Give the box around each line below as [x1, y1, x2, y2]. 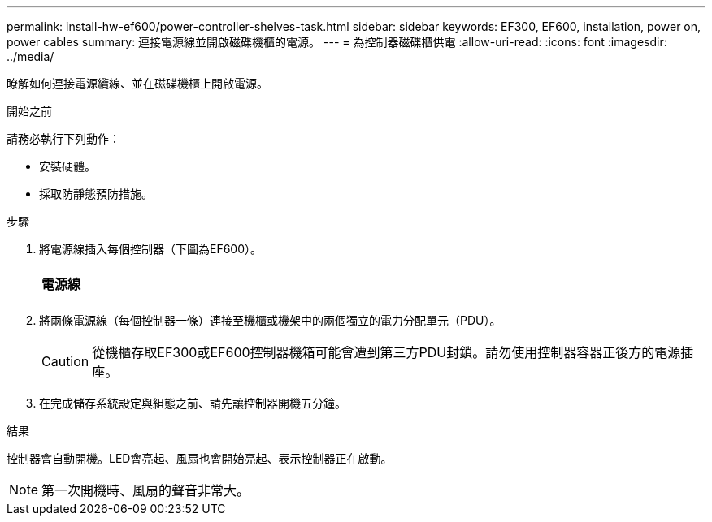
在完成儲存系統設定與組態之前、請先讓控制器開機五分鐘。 [39, 396, 346, 410]
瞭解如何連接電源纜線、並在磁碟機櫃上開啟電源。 [7, 76, 268, 90]
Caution [41, 353, 89, 369]
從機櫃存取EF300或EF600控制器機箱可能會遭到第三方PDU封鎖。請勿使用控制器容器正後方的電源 [92, 344, 681, 360]
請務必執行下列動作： [7, 132, 120, 145]
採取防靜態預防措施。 [39, 187, 153, 201]
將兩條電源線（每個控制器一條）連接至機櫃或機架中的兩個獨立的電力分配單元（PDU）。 [39, 313, 501, 327]
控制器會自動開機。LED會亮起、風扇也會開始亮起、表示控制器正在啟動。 [7, 451, 393, 465]
